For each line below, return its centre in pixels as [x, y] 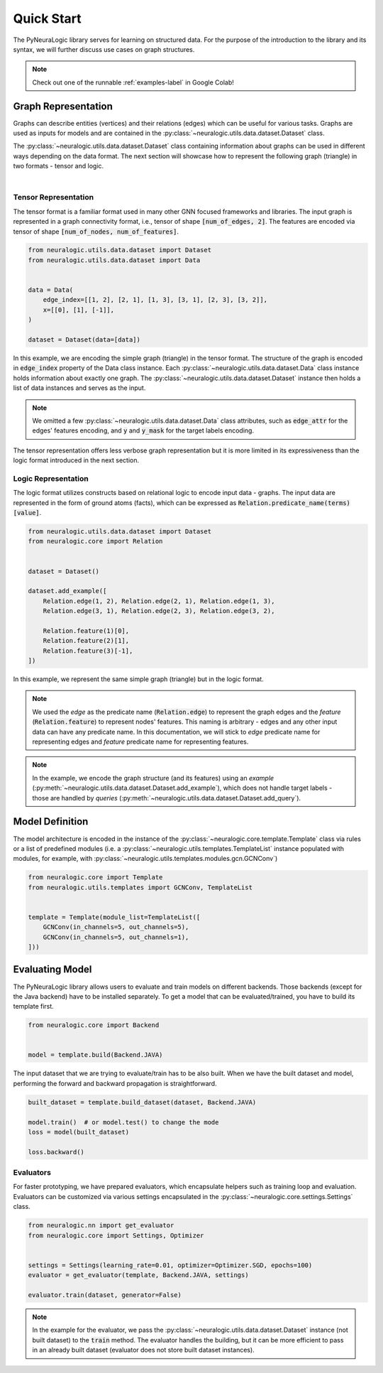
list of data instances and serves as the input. [79, 388]
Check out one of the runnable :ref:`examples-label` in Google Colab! [133, 82]
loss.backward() [56, 1152]
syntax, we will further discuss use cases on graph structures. [104, 49]
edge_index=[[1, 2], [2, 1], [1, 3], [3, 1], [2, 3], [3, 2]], [155, 300]
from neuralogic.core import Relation [95, 541]
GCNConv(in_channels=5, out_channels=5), [116, 927]
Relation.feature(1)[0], [86, 631]
